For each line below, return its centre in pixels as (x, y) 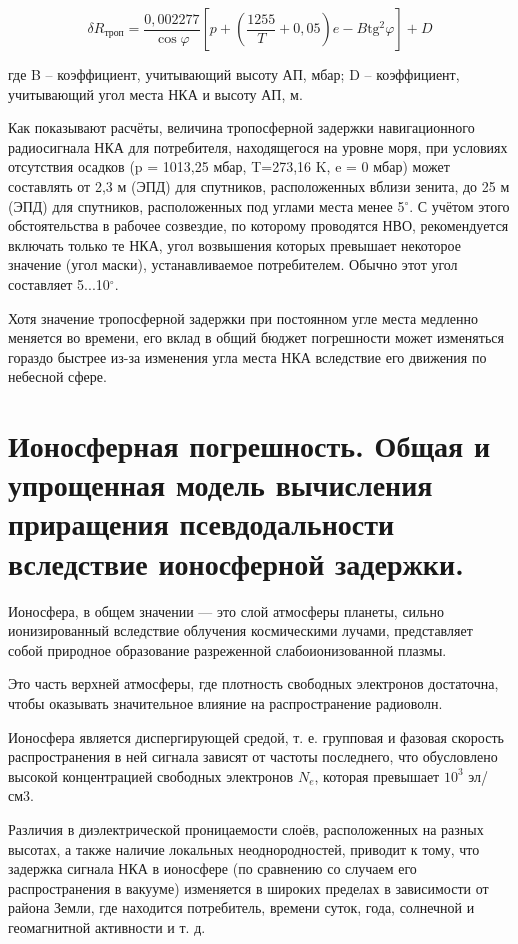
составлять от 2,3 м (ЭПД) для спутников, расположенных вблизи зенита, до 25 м (259, 185)
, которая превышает (377, 775)
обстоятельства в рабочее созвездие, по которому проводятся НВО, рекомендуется (258, 225)
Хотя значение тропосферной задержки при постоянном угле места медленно (243, 317)
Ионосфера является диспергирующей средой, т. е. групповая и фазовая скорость (256, 736)
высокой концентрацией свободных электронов (151, 775)
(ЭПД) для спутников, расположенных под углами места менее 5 (206, 205)
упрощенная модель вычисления (220, 484)
